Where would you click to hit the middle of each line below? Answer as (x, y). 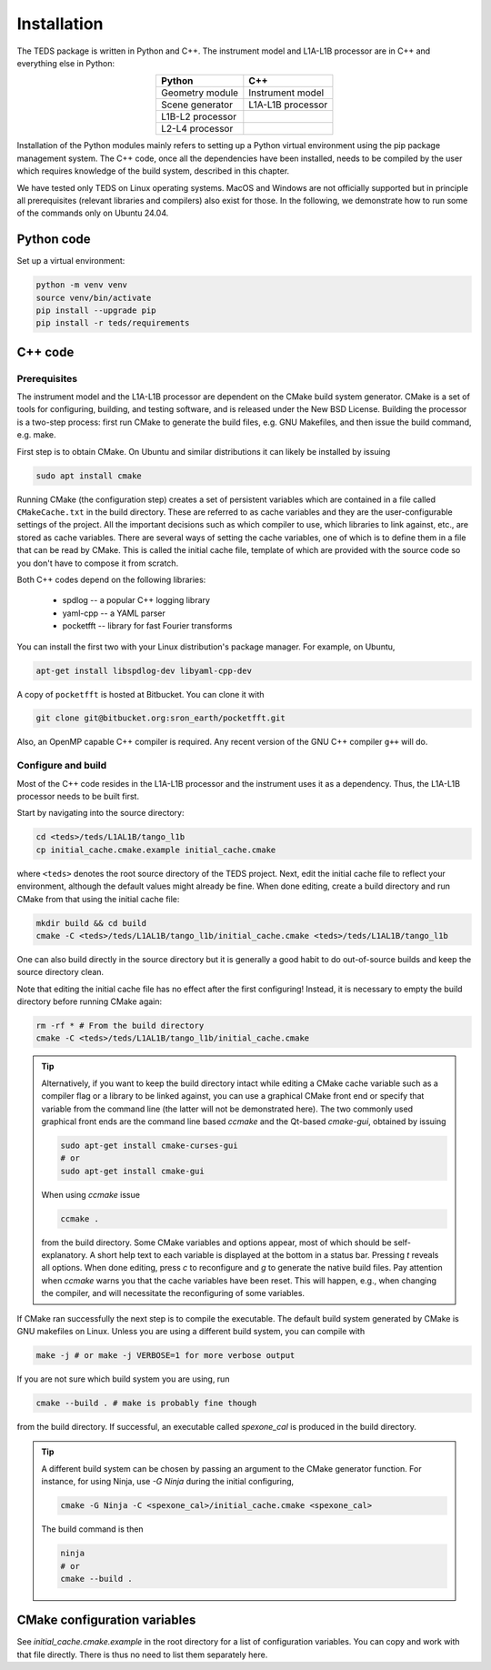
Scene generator (197, 105)
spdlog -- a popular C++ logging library (136, 600)
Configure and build (62, 766)
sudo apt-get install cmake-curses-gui (149, 1145)
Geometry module (200, 93)
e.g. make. (36, 435)
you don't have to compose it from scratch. (98, 563)
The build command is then (93, 1529)
